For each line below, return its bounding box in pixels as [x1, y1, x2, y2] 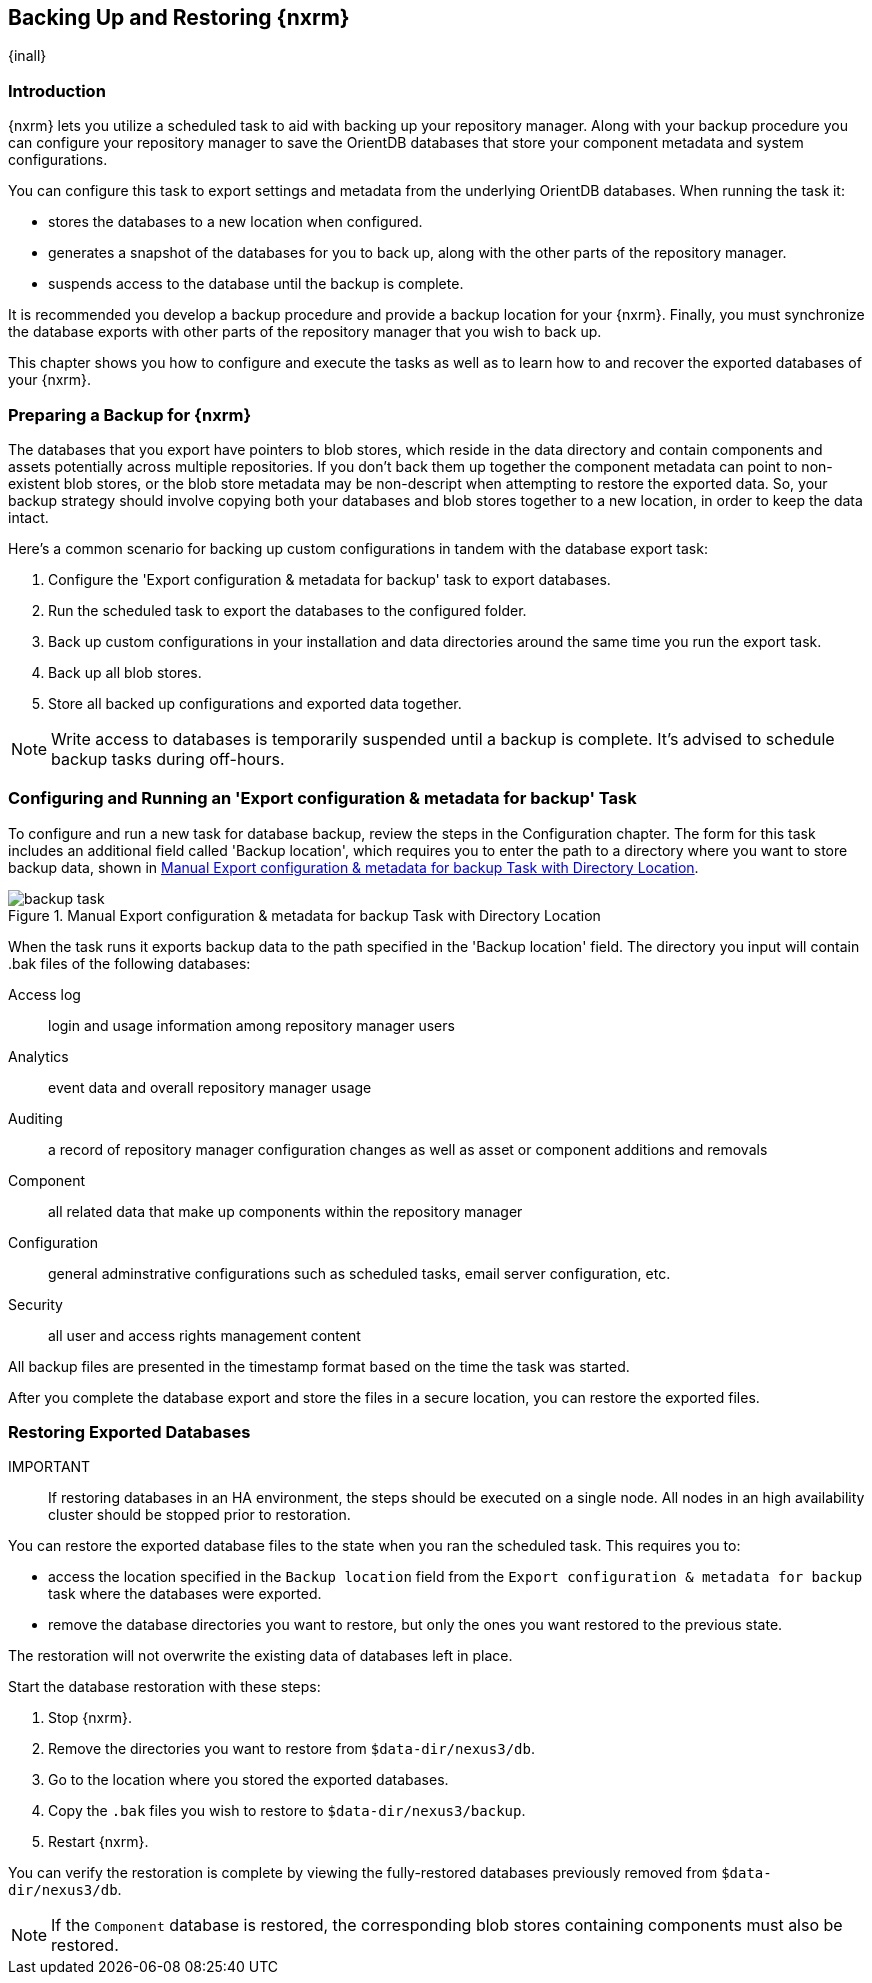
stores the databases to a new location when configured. [48, 213, 423, 231]
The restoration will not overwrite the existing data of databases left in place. [8, 1647, 513, 1665]
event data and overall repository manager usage [48, 1078, 372, 1096]
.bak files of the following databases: [8, 954, 251, 972]
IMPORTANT [8, 1458, 91, 1476]
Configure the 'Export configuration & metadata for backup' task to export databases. [48, 570, 611, 588]
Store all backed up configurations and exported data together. [48, 694, 462, 712]
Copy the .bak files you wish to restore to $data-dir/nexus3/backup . [48, 1802, 526, 1820]
